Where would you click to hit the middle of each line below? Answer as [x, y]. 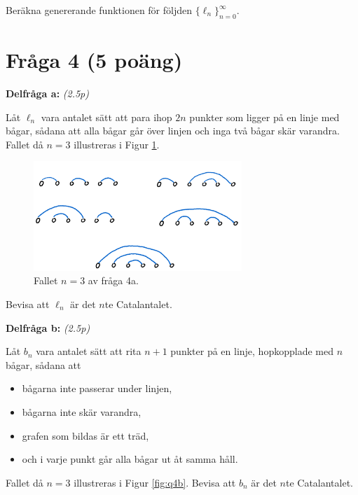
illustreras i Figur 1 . [117, 144]
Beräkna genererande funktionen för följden [99, 10]
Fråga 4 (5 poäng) [94, 59]
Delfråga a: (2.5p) [47, 93]
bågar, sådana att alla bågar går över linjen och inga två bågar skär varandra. [173, 131]
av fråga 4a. [113, 280]
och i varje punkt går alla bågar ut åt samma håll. [130, 459]
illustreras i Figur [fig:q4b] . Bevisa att [155, 482]
